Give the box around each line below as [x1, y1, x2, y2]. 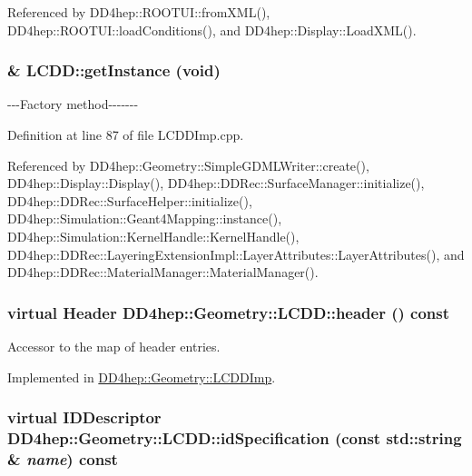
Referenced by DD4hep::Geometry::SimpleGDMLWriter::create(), [7, 155, 369, 174]
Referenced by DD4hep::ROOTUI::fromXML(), [7, 3, 270, 21]
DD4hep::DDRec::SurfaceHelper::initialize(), [7, 191, 252, 210]
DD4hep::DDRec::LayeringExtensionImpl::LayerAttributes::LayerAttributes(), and [7, 244, 465, 263]
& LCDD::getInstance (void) [7, 59, 221, 82]
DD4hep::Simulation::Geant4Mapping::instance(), [7, 209, 282, 228]
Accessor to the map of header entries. [7, 336, 221, 355]
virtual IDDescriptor [7, 406, 162, 429]
